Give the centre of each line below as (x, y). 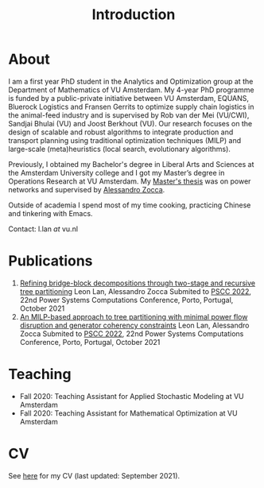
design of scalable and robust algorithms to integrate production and (121, 132)
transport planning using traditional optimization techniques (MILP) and (125, 140)
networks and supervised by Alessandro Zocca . (87, 189)
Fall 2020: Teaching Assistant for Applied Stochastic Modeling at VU (132, 396)
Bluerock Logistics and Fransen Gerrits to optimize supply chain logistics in (131, 107)
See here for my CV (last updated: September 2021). (94, 475)
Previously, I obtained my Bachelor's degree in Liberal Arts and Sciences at (131, 164)
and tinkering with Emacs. (50, 213)
